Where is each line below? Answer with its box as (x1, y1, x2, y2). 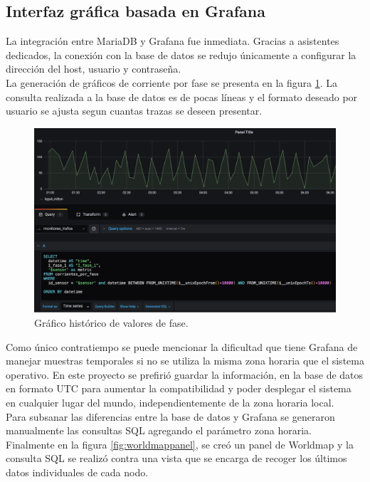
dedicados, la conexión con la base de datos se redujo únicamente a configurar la (6, 47, 356, 62)
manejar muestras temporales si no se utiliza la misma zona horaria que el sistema (6, 353, 364, 368)
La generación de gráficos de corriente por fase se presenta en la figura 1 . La (6, 75, 338, 90)
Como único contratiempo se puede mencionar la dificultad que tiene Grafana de (6, 339, 358, 354)
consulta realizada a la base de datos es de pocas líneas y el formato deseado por (6, 89, 358, 104)
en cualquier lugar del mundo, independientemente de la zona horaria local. (6, 394, 334, 409)
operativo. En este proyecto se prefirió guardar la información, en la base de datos (6, 367, 364, 382)
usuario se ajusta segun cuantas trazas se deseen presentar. (6, 103, 263, 118)
